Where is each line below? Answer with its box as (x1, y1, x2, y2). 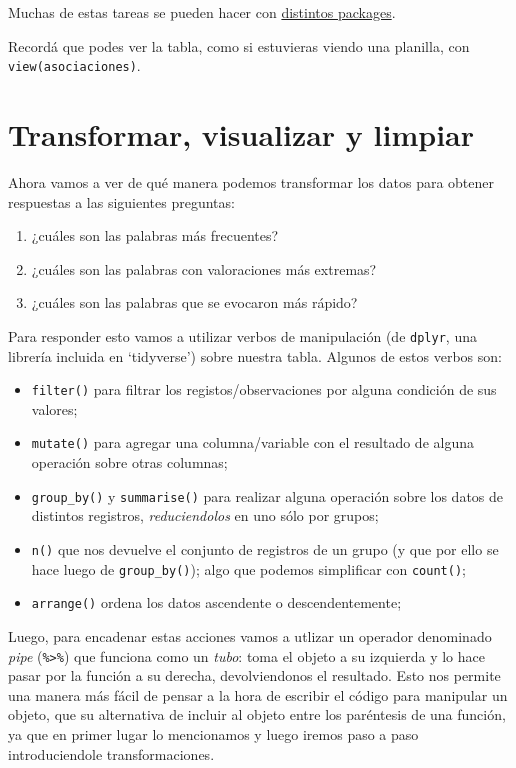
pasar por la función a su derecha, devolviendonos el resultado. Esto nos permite (8, 665, 501, 686)
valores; (31, 398, 78, 419)
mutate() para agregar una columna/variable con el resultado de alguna (31, 432, 474, 453)
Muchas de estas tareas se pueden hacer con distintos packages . (8, 2, 396, 22)
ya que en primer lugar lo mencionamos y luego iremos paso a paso (8, 723, 419, 744)
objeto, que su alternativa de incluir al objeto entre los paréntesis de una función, (8, 704, 506, 725)
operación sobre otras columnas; (31, 452, 228, 473)
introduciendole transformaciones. (8, 743, 215, 764)
